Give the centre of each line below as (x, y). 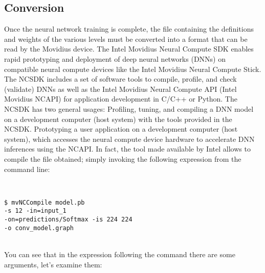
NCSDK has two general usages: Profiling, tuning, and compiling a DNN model (129, 108)
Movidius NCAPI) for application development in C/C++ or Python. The (121, 99)
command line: (27, 169)
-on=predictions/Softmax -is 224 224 (68, 220)
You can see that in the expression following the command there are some (120, 254)
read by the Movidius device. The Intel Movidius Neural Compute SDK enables (129, 49)
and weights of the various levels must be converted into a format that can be (126, 39)
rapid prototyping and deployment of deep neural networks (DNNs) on (115, 58)
